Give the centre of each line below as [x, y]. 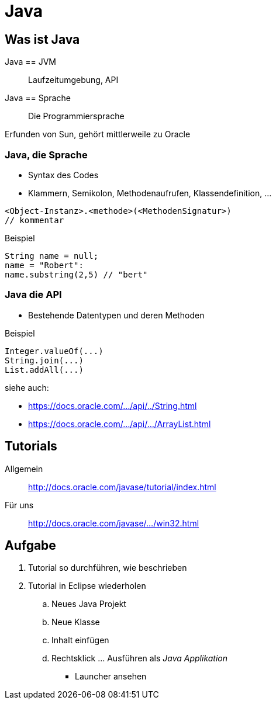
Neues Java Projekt [89, 604]
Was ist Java [42, 39]
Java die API [33, 295]
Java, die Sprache [46, 155]
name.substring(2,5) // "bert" [76, 274]
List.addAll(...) [44, 370]
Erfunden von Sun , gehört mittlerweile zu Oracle [98, 134]
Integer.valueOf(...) [54, 351]
